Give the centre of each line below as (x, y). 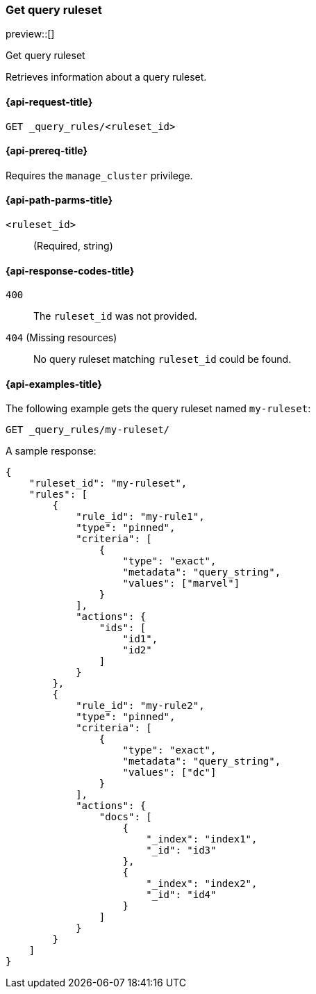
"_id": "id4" (181, 895)
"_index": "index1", (202, 839)
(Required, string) (73, 246)
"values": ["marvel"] (181, 584)
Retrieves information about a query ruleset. (106, 77)
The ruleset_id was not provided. (115, 316)
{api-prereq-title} (47, 151)
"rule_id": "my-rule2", (140, 706)
